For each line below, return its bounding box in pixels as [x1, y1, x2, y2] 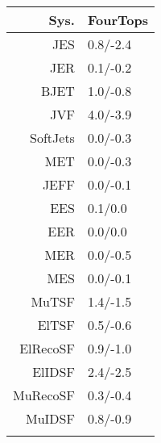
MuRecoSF [13, 386, 75, 404]
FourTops [87, 10, 148, 29]
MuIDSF [25, 409, 75, 428]
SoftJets [30, 128, 75, 147]
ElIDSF [32, 362, 75, 381]
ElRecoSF [19, 339, 75, 357]
